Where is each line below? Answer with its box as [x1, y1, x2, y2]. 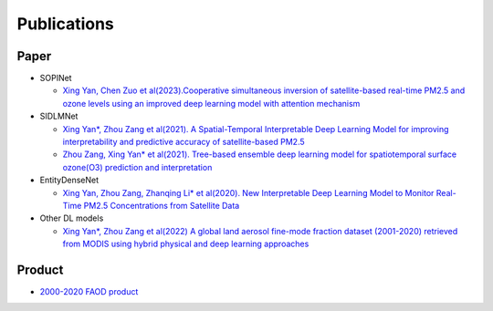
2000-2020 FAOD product [39, 286, 139, 297]
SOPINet [39, 73, 72, 84]
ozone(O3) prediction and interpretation [62, 161, 213, 172]
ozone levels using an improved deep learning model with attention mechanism [62, 98, 361, 109]
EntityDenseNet [39, 174, 100, 186]
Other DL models [39, 213, 104, 223]
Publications [16, 14, 114, 34]
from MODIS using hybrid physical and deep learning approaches [62, 238, 309, 250]
